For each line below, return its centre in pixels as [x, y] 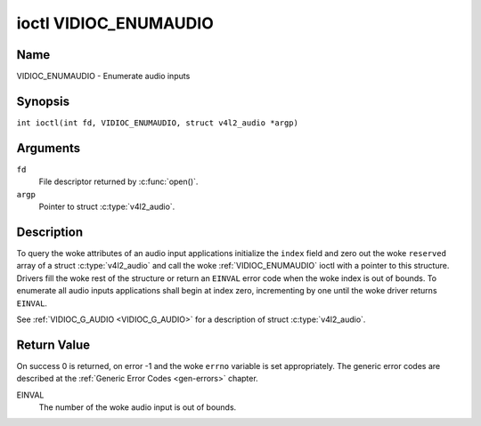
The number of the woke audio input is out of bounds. [138, 407]
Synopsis [43, 101]
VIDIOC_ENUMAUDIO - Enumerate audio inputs [103, 76]
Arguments [49, 148]
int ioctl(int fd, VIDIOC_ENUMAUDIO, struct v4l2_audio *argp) [157, 123]
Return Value [53, 345]
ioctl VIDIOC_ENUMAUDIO [115, 23]
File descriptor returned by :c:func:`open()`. [118, 181]
